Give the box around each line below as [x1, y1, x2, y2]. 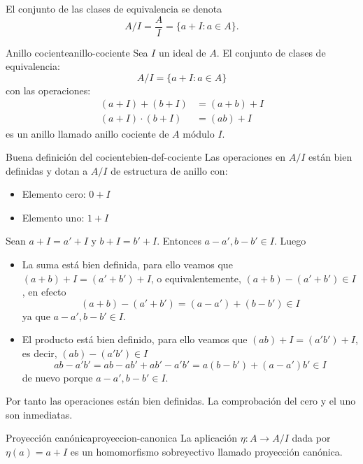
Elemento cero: [22, 187, 86, 201]
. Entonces [157, 233, 201, 248]
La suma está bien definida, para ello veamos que [22, 257, 233, 272]
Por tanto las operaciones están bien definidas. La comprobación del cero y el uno [6, 393, 356, 408]
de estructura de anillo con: [111, 163, 228, 177]
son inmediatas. [6, 407, 73, 421]
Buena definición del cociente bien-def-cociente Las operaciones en [6, 150, 285, 164]
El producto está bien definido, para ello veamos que [22, 332, 248, 347]
